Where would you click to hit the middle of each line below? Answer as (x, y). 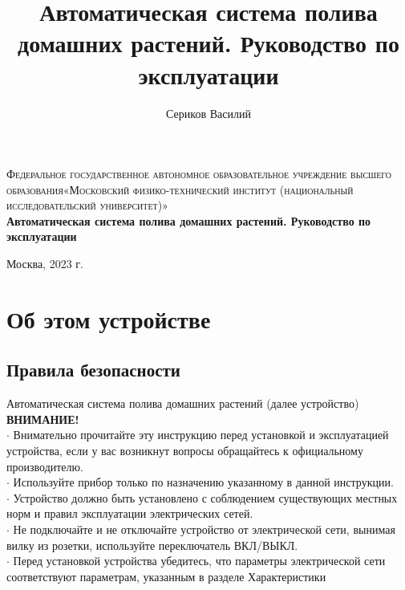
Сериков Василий (209, 113)
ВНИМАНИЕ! (43, 419)
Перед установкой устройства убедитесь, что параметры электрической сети (199, 561)
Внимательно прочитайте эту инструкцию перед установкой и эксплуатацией (201, 435)
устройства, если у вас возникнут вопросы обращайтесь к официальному (185, 451)
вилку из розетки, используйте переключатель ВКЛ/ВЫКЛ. (152, 545)
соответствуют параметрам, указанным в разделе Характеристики (166, 576)
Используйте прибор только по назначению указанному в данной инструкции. (203, 482)
